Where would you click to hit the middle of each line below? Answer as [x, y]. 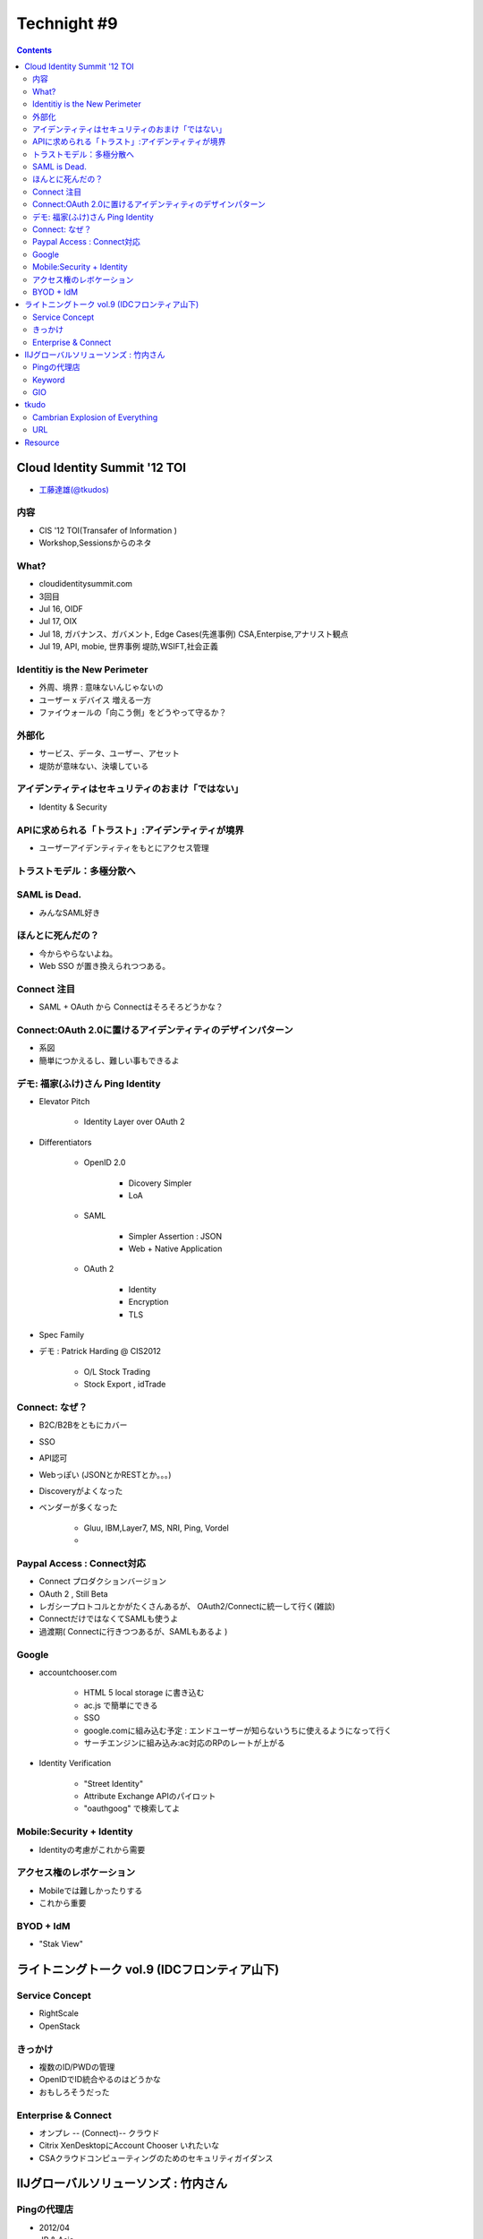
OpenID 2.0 [105, 1162]
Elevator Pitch [64, 1101]
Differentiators [65, 1142]
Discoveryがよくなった [81, 1490]
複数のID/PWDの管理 [77, 2067]
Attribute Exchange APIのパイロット [150, 1797]
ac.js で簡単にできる [121, 1705]
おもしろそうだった [74, 2092]
